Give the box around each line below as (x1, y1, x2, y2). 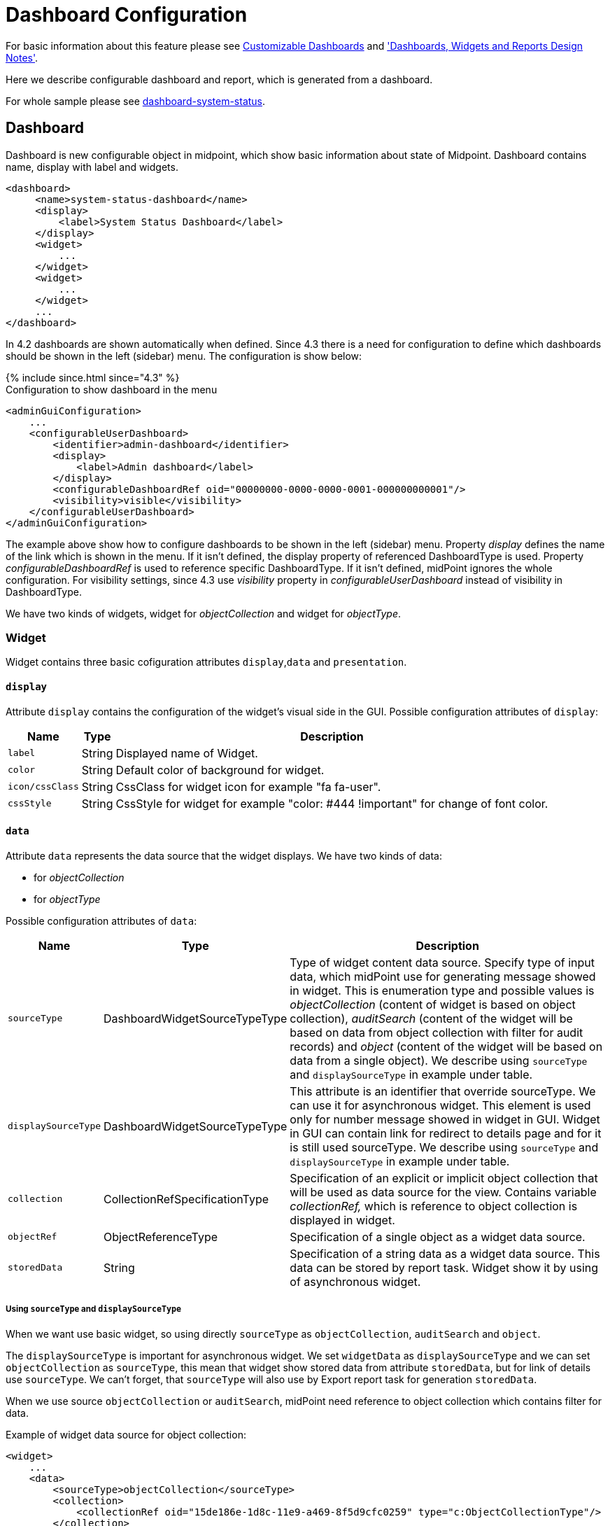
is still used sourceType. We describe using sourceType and (290, 1140, 599, 1154)
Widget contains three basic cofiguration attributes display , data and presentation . (6, 656, 407, 668)
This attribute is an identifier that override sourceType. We (290, 1084, 596, 1098)
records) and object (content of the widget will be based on (290, 1039, 603, 1053)
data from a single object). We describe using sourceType (290, 1053, 588, 1067)
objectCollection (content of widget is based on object (290, 997, 576, 1011)
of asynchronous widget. (290, 1274, 421, 1289)
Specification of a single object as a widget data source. (290, 1229, 586, 1244)
